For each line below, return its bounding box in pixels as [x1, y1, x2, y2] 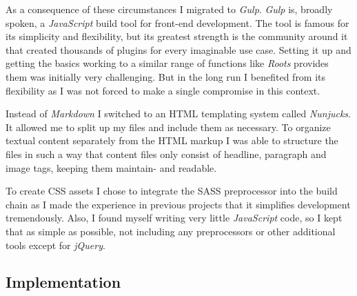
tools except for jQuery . [6, 237, 105, 252]
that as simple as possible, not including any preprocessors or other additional [6, 224, 336, 238]
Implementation [6, 271, 121, 293]
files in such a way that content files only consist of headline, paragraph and [6, 146, 327, 161]
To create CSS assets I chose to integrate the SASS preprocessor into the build [6, 184, 338, 198]
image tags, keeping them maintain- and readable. [6, 160, 217, 175]
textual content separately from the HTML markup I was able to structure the [6, 133, 338, 148]
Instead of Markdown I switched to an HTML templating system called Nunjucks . [6, 106, 351, 121]
